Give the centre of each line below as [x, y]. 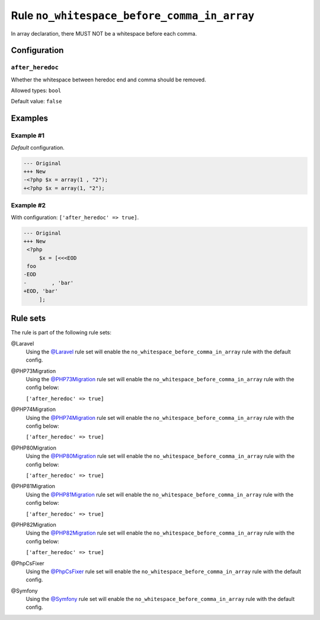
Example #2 [28, 205]
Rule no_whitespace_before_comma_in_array [133, 15]
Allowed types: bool [36, 91]
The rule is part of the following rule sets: [61, 333]
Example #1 [28, 135]
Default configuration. [38, 147]
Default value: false [36, 102]
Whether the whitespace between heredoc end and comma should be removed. [109, 80]
